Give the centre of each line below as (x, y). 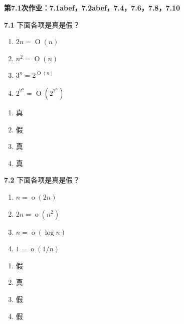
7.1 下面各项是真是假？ (42, 24)
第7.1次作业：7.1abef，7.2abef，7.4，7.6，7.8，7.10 (92, 8)
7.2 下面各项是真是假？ (42, 180)
